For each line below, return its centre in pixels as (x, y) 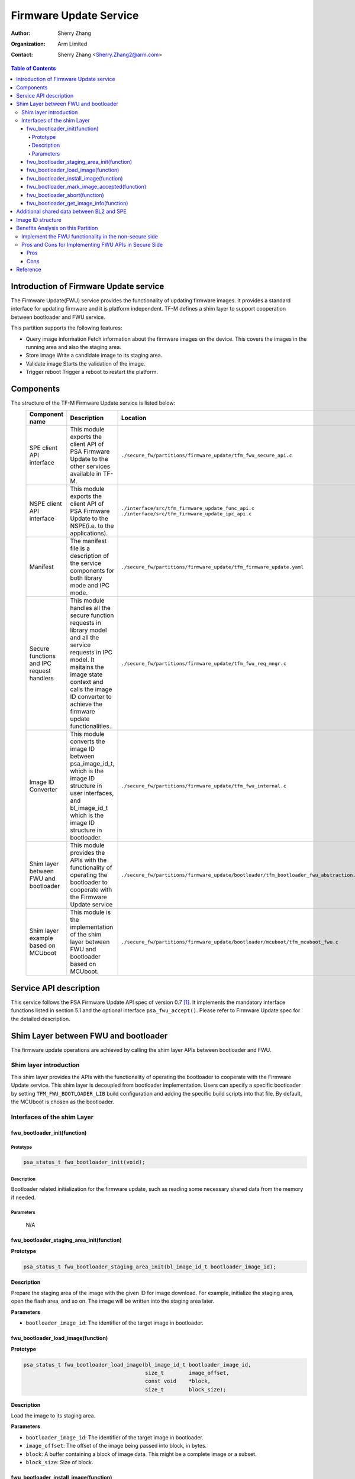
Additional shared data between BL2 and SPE (71, 211)
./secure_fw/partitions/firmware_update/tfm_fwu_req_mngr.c (204, 663)
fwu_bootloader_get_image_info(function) (78, 203)
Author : (21, 33)
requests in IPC (91, 653)
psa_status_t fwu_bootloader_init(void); (84, 1162)
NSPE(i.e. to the (92, 526)
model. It (82, 660)
